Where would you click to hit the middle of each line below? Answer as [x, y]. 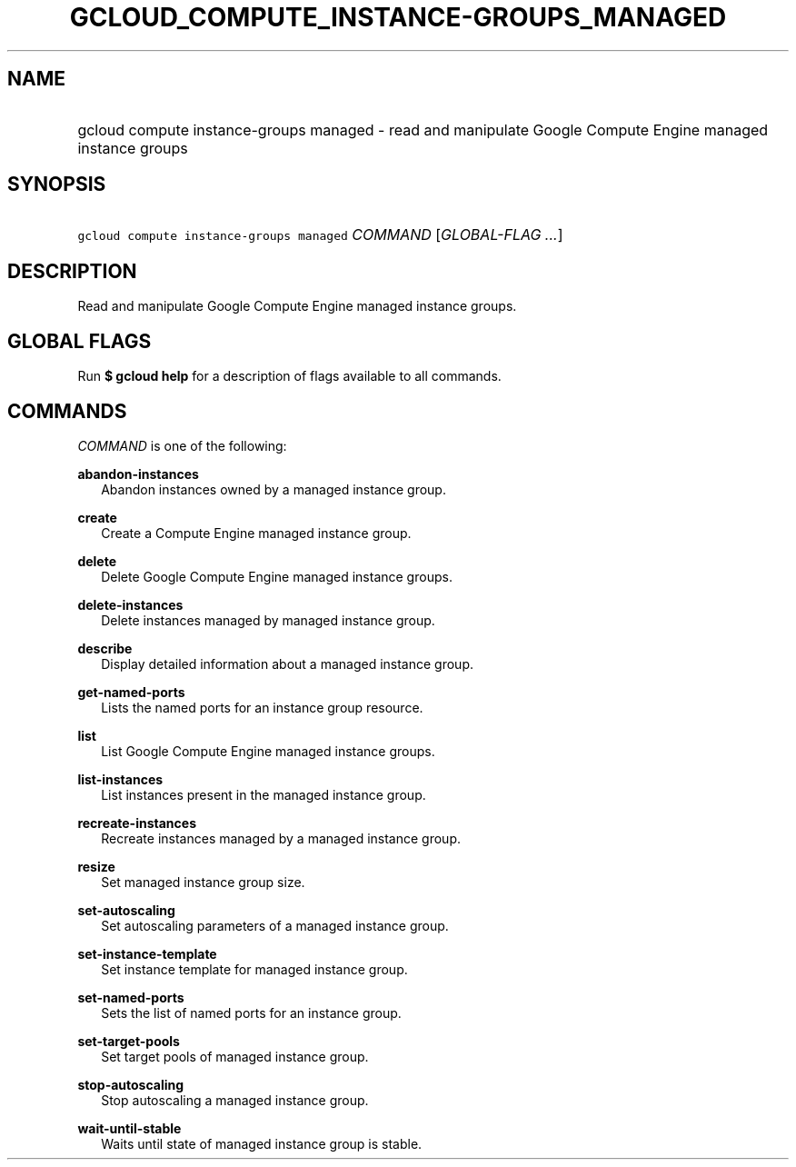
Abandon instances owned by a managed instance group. [274, 489]
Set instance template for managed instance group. [254, 969]
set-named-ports [131, 997]
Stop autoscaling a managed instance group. [235, 1100]
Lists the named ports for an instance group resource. [262, 707]
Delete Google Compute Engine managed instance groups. [277, 576]
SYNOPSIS [57, 185]
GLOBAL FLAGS [80, 341]
